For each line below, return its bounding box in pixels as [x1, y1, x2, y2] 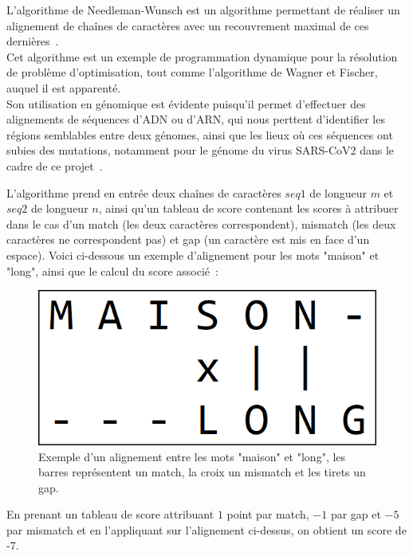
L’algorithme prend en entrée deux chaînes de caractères [6, 184, 281, 201]
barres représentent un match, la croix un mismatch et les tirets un [38, 464, 366, 480]
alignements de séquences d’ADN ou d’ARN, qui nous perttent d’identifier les [6, 111, 385, 127]
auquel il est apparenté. [6, 79, 121, 96]
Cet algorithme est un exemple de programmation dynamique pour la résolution [6, 48, 398, 65]
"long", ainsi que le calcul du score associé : [6, 262, 218, 279]
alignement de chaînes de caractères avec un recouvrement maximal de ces [6, 17, 369, 33]
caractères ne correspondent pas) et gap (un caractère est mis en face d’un [6, 231, 370, 248]
